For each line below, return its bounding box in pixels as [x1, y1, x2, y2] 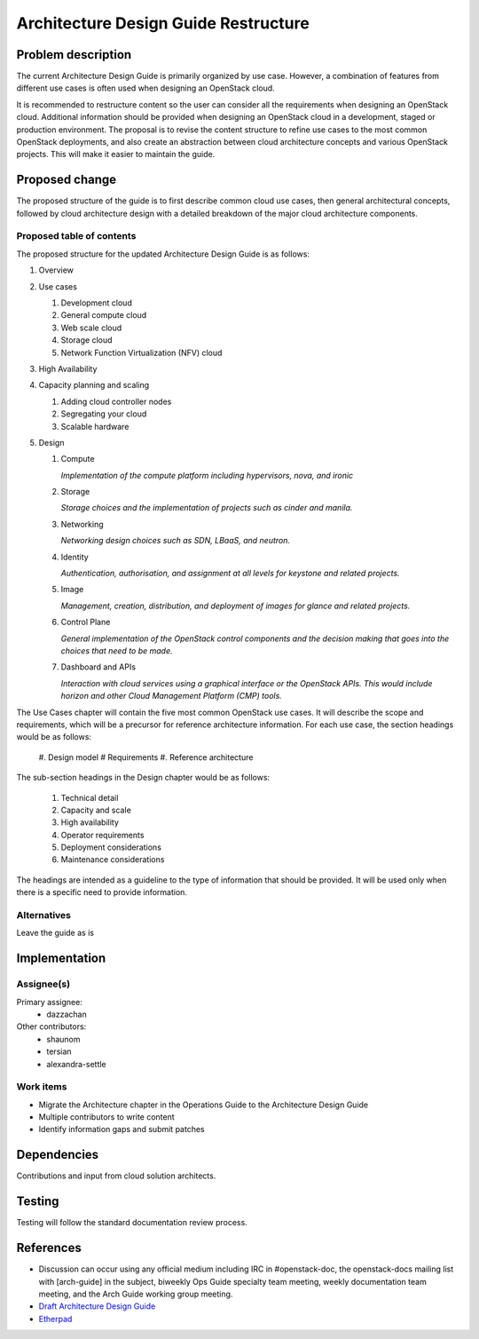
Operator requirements [60, 829, 145, 840]
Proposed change [16, 172, 117, 187]
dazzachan [46, 1009, 88, 1019]
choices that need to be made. [60, 646, 173, 656]
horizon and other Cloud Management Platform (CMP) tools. [60, 691, 283, 701]
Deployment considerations [60, 842, 161, 852]
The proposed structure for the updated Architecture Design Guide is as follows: [16, 249, 310, 259]
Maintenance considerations [60, 854, 165, 865]
